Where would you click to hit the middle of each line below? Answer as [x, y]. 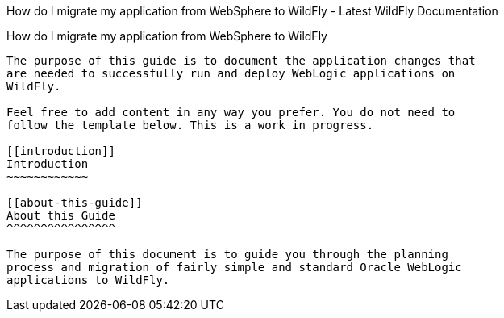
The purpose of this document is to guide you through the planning [227, 254]
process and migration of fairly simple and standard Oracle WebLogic [234, 267]
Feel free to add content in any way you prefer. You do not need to [231, 112]
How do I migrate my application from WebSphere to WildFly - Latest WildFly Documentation [252, 11]
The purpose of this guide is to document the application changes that [241, 61]
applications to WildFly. [88, 280]
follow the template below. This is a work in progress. [190, 125]
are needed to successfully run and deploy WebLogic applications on [231, 73]
